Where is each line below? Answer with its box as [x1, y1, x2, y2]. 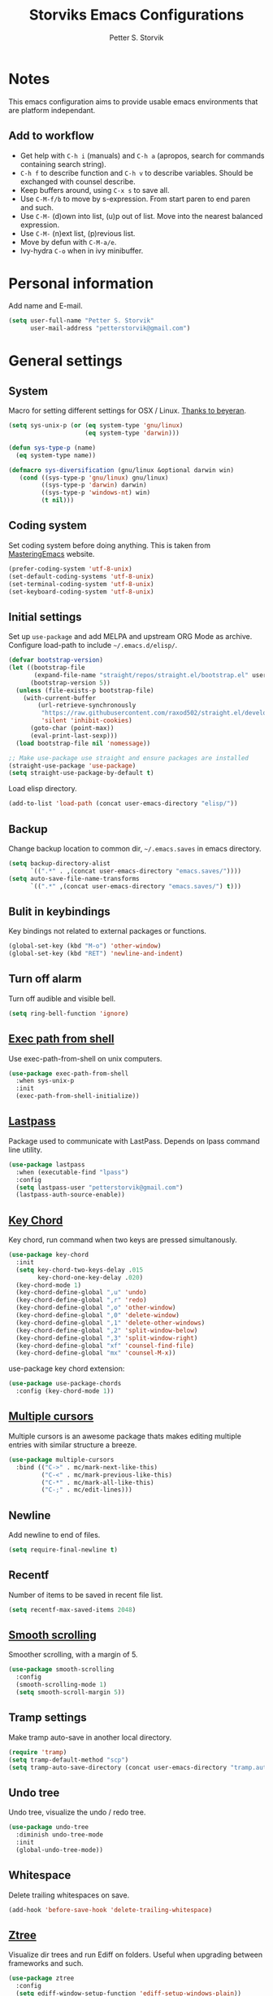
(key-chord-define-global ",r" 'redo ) [15, 1296, 148, 1304]
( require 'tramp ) [8, 1748, 67, 1756]
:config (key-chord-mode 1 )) [15, 1387, 115, 1395]
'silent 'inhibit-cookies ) [41, 716, 132, 725]
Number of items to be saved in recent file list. [8, 1590, 163, 1600]
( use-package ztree [8, 1974, 75, 1983]
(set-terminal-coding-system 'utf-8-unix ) [8, 580, 154, 588]
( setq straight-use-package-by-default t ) [8, 769, 154, 777]
